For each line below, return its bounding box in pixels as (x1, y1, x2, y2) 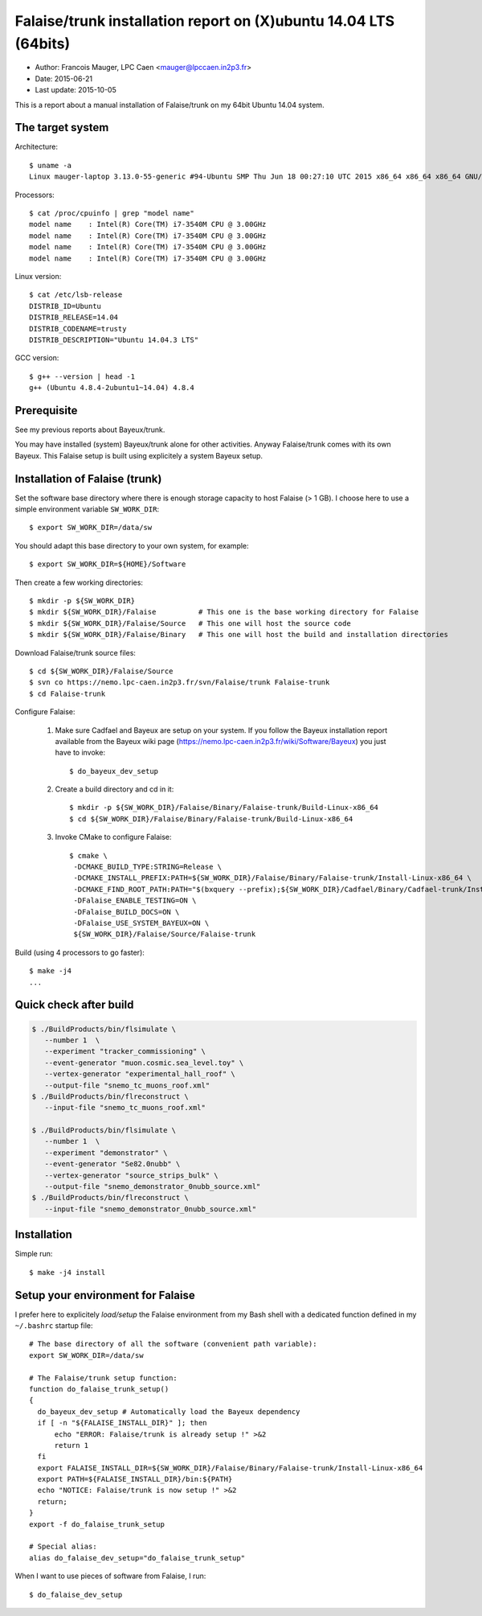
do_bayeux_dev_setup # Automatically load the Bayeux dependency (37, 1407, 300, 1416)
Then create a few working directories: (14, 578, 144, 587)
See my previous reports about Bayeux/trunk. (14, 425, 165, 434)
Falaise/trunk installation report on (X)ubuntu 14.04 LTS (14, 12, 395, 30)
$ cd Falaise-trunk (29, 689, 106, 698)
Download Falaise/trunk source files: (14, 648, 137, 657)
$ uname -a (29, 161, 72, 170)
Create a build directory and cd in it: (55, 784, 174, 794)
